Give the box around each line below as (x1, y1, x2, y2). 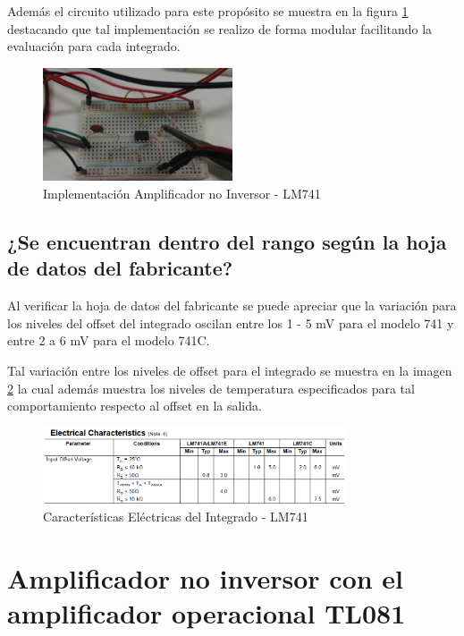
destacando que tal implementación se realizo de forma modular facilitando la (7, 19, 433, 38)
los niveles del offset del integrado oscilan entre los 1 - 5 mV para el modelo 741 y (7, 313, 454, 332)
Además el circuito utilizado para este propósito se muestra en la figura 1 (7, 2, 409, 20)
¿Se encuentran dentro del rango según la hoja (7, 228, 447, 256)
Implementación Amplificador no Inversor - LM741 (43, 184, 321, 203)
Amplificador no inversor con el (7, 559, 404, 596)
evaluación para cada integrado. (7, 37, 181, 55)
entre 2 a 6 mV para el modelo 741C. (7, 331, 210, 350)
